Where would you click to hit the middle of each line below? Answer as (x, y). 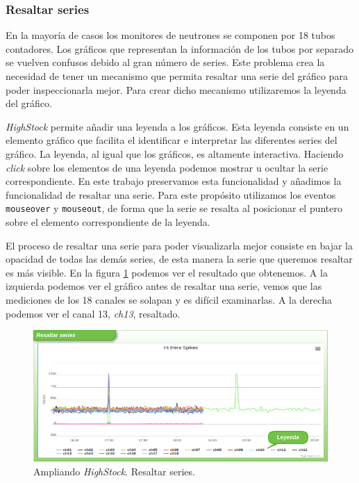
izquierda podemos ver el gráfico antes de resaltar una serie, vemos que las (164, 286)
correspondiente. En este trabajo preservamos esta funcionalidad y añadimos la (174, 181)
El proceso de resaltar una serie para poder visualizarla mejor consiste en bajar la (179, 245)
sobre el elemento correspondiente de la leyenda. (108, 222)
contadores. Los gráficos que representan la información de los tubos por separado (180, 48)
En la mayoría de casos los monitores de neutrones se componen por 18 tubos (170, 35)
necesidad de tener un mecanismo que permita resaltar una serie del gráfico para (177, 76)
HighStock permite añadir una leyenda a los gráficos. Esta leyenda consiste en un (177, 126)
